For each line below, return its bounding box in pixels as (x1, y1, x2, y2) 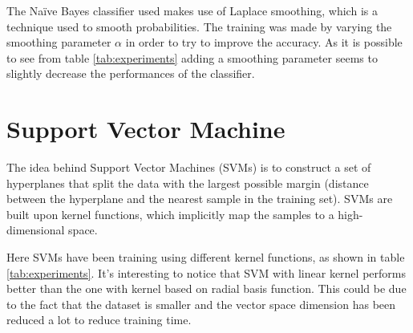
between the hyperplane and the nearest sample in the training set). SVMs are (6, 190, 393, 207)
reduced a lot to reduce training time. (6, 311, 192, 328)
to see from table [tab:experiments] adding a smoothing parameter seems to (6, 49, 378, 66)
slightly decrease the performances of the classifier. (6, 65, 255, 82)
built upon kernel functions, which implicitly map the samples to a (6, 205, 334, 222)
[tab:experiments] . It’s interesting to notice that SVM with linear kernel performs (6, 264, 406, 281)
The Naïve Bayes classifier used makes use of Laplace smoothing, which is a (6, 2, 378, 18)
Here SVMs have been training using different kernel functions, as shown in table (6, 249, 405, 266)
